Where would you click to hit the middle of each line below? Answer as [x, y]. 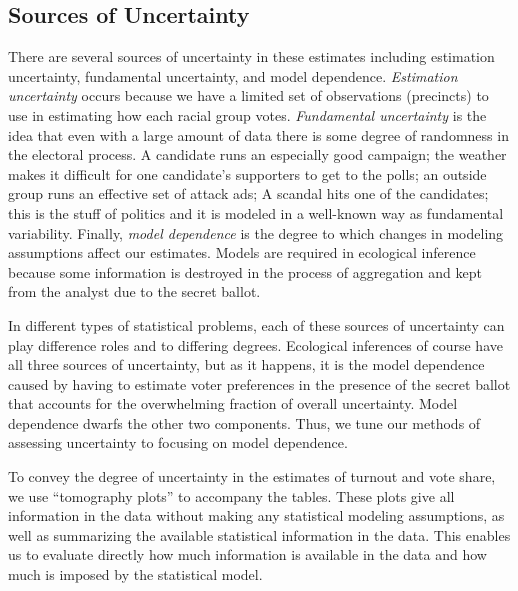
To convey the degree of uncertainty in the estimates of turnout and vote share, [252, 476]
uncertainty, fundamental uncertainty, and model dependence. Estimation [233, 75]
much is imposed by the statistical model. [135, 574]
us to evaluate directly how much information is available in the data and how [247, 554]
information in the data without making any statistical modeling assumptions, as [256, 515]
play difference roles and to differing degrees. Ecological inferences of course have [255, 344]
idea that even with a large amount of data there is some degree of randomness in [258, 134]
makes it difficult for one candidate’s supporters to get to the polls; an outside [247, 173]
